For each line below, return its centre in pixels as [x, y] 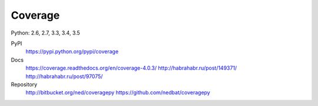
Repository [24, 84]
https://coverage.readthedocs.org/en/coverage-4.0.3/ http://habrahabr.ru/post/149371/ [131, 68]
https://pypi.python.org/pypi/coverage [72, 52]
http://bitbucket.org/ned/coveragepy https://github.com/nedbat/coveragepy [118, 93]
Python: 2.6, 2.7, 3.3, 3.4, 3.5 [46, 33]
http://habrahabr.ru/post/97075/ [64, 76]
